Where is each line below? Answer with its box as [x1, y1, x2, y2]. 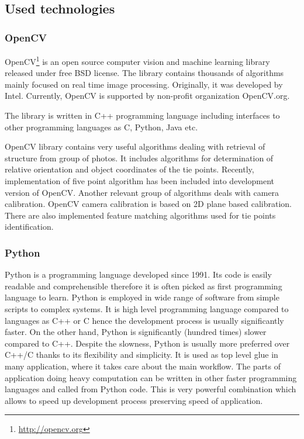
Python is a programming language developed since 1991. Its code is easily [5, 268, 272, 281]
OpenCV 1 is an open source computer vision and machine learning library [5, 54, 270, 67]
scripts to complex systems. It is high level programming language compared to [5, 302, 289, 314]
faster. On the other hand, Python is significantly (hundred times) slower [5, 326, 267, 338]
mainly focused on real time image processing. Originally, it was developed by [5, 78, 283, 90]
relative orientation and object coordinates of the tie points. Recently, [5, 163, 254, 175]
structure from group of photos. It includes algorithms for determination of [5, 151, 274, 164]
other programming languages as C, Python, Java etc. [5, 120, 198, 133]
